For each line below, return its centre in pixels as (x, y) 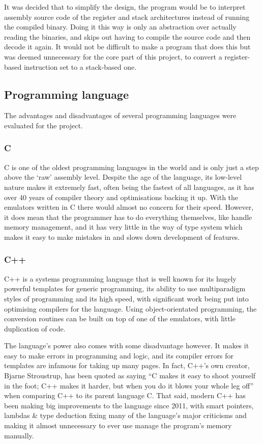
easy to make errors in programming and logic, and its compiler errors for (119, 355)
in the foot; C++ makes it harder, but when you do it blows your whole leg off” (129, 385)
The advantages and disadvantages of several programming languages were (120, 115)
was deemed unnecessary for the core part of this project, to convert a (113, 56)
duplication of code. (35, 328)
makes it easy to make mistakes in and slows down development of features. (122, 237)
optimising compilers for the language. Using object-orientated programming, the (130, 308)
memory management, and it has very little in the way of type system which (123, 227)
